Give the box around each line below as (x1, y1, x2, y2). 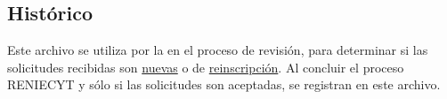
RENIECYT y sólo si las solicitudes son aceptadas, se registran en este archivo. (7, 75, 441, 94)
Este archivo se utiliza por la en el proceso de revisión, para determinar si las (7, 41, 428, 59)
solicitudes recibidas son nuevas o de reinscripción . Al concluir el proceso (7, 57, 404, 76)
